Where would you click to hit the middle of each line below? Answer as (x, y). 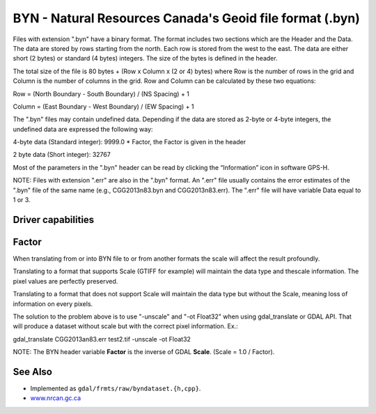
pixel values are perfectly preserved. (65, 281)
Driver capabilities (54, 220)
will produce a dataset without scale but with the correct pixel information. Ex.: (125, 326)
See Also (32, 372)
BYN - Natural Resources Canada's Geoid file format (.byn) (186, 18)
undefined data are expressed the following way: (83, 129)
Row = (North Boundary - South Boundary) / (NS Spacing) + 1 (101, 93)
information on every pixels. (53, 304)
